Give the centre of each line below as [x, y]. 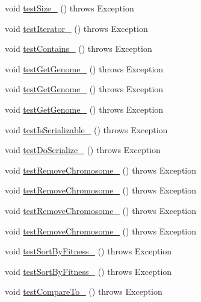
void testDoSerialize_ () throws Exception [83, 150]
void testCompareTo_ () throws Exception [84, 291]
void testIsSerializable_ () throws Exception [86, 129]
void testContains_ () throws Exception [79, 49]
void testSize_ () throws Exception [70, 8]
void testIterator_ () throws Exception [76, 28]
